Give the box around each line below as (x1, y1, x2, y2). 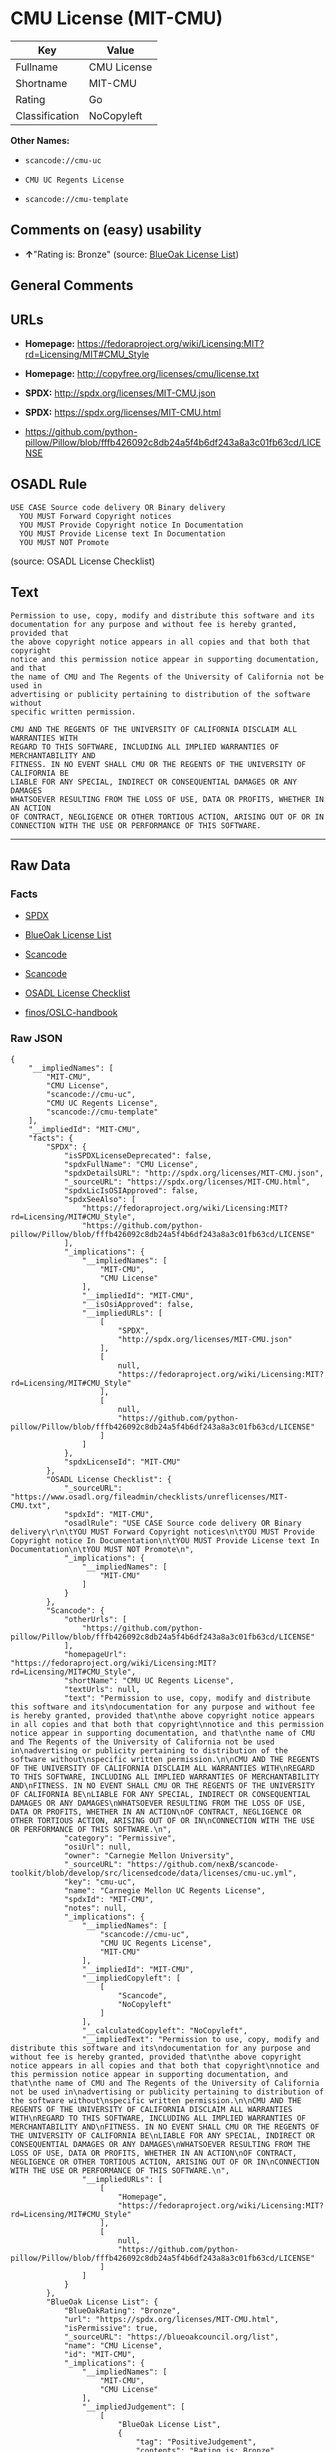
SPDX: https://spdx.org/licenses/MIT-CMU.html (24, 406, 222, 418)
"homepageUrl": (63, 1649, 128, 1659)
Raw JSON (10, 1032, 63, 1046)
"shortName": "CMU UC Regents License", (63, 1675, 235, 1686)
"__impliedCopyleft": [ (81, 1973, 182, 1983)
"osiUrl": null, (63, 1842, 132, 1852)
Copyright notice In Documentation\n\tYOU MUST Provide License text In (10, 1535, 320, 1546)
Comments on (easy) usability (10, 222, 202, 239)
